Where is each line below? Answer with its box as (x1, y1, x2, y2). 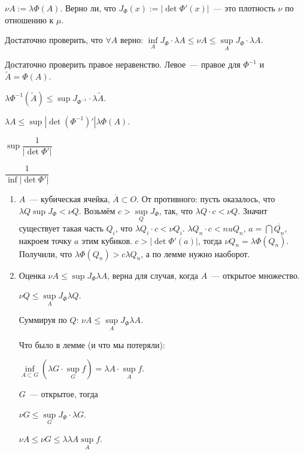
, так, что (159, 204, 193, 217)
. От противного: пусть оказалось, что (136, 192, 275, 205)
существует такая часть (19, 221, 104, 234)
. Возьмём (78, 204, 115, 217)
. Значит (238, 204, 267, 217)
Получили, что (19, 247, 72, 260)
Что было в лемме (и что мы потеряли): (19, 338, 165, 351)
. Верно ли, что (60, 2, 116, 14)
